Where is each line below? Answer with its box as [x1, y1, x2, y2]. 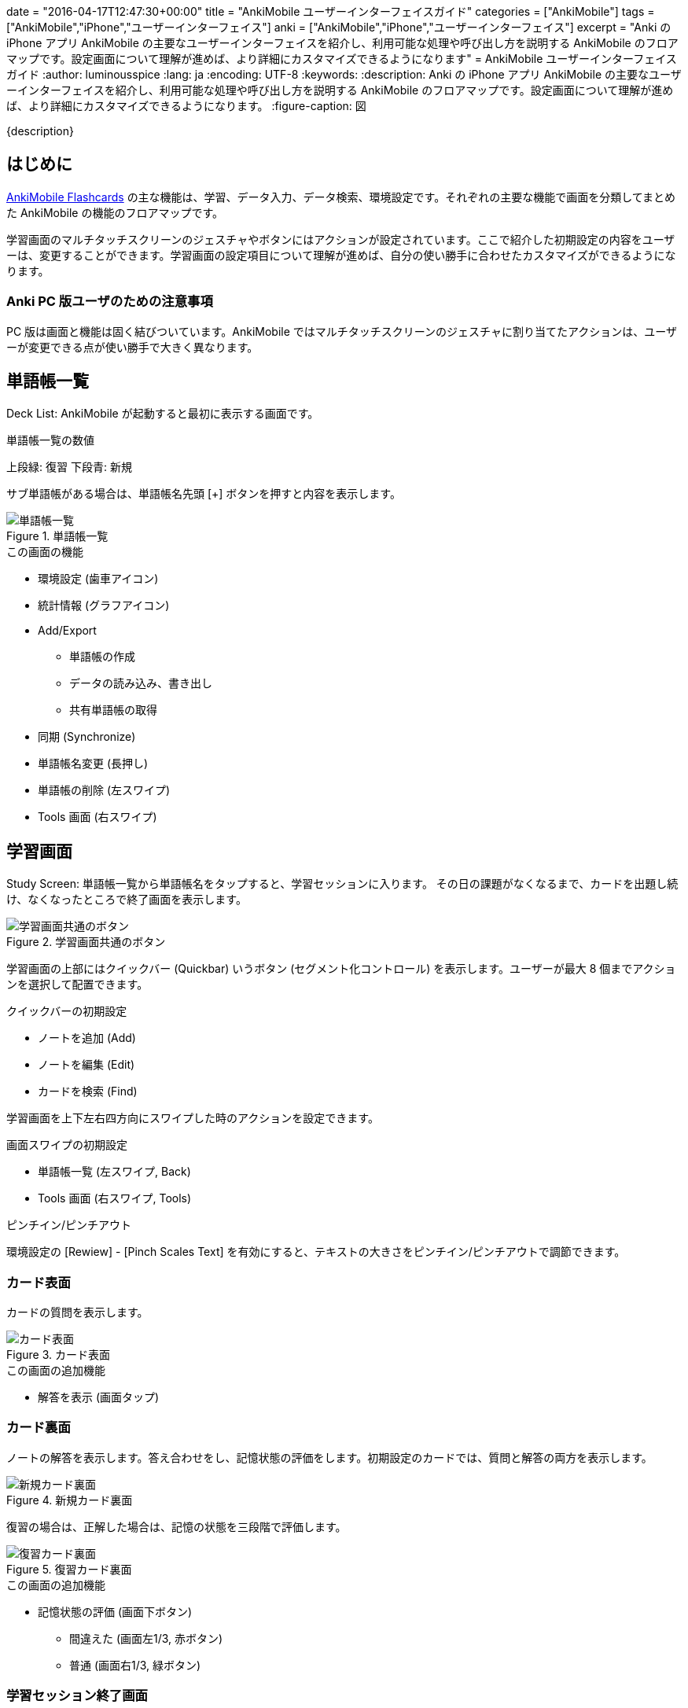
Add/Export [38, 624, 97, 638]
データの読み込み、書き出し [69, 676, 212, 690]
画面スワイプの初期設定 [6, 1138, 127, 1152]
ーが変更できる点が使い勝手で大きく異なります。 [6, 340, 259, 354]
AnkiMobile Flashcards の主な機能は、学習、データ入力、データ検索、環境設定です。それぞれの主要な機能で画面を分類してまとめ [6, 190, 676, 204]
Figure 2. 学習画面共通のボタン [6, 935, 166, 949]
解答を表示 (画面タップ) [38, 1390, 160, 1404]
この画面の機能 [6, 545, 83, 559]
